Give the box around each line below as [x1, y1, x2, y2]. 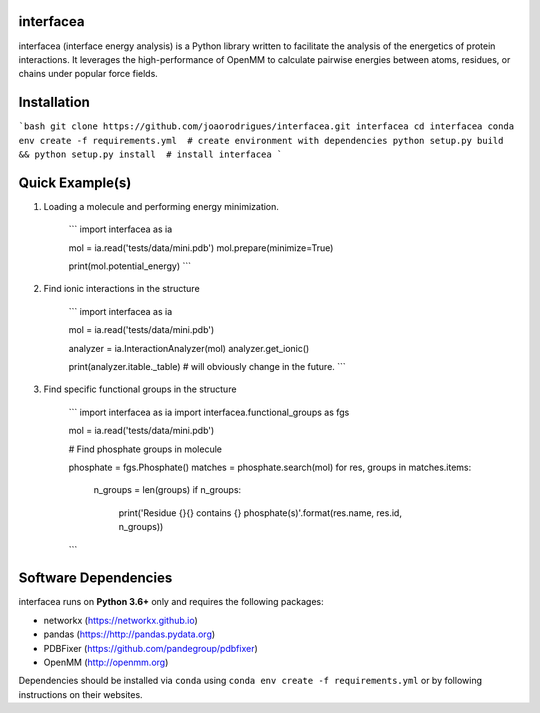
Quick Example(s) [18, 174, 132, 191]
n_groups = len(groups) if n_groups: [93, 484, 242, 496]
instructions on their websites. [18, 688, 144, 700]
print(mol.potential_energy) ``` [68, 260, 192, 272]
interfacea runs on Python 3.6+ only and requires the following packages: [18, 596, 324, 608]
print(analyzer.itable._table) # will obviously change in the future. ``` [68, 361, 347, 373]
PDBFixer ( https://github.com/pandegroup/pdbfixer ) [43, 642, 259, 654]
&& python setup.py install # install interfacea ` [18, 148, 283, 160]
